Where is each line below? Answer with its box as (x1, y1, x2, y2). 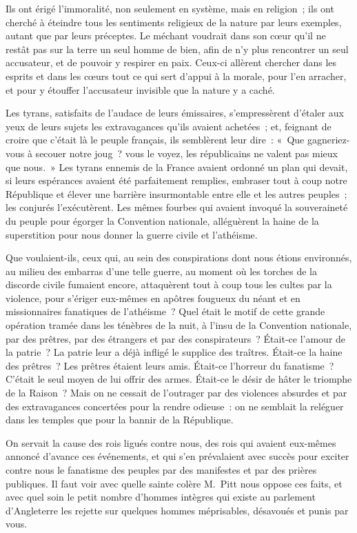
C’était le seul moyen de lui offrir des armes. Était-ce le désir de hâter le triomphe (6, 372, 352, 386)
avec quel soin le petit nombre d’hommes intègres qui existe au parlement (6, 490, 316, 504)
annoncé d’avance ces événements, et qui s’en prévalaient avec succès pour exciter (6, 449, 349, 463)
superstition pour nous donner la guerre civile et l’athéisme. (6, 227, 258, 241)
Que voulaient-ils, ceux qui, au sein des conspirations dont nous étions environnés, (6, 250, 352, 265)
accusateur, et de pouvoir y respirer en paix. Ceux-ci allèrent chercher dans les (6, 55, 337, 70)
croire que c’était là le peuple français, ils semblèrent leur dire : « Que (6, 132, 305, 147)
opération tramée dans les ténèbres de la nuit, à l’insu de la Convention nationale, (6, 318, 352, 332)
